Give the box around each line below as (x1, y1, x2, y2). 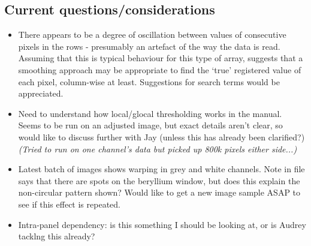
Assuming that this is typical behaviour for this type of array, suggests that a (18, 52, 303, 64)
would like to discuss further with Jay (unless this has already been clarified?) (18, 130, 305, 143)
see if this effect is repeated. (18, 197, 120, 210)
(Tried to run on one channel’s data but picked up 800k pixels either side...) (18, 142, 297, 155)
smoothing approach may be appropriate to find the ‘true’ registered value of (18, 63, 301, 76)
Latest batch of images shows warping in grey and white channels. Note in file (18, 163, 305, 175)
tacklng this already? (18, 230, 95, 242)
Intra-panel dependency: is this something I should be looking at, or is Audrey (18, 218, 306, 230)
